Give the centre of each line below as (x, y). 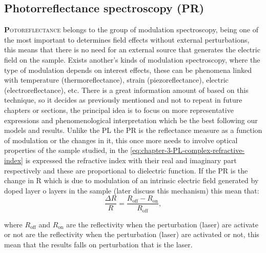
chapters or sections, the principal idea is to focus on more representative (119, 110)
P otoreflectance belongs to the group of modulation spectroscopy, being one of (131, 30)
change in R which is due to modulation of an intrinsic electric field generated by (131, 180)
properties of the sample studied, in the (66, 150)
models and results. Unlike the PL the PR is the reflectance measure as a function (133, 130)
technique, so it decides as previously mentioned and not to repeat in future (123, 100)
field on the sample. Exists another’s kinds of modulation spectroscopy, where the (132, 59)
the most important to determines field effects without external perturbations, (127, 39)
